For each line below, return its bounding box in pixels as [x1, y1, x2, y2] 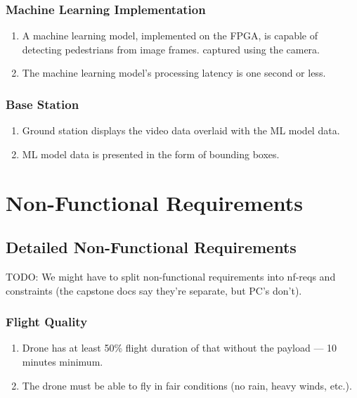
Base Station [6, 95, 79, 113]
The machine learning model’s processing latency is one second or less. [22, 65, 326, 80]
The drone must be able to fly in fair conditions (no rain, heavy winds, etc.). [22, 378, 352, 392]
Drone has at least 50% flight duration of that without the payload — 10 [22, 340, 337, 355]
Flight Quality [6, 313, 88, 330]
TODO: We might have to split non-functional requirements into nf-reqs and [6, 269, 336, 283]
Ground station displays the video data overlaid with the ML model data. [22, 123, 340, 138]
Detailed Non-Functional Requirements [6, 236, 297, 258]
